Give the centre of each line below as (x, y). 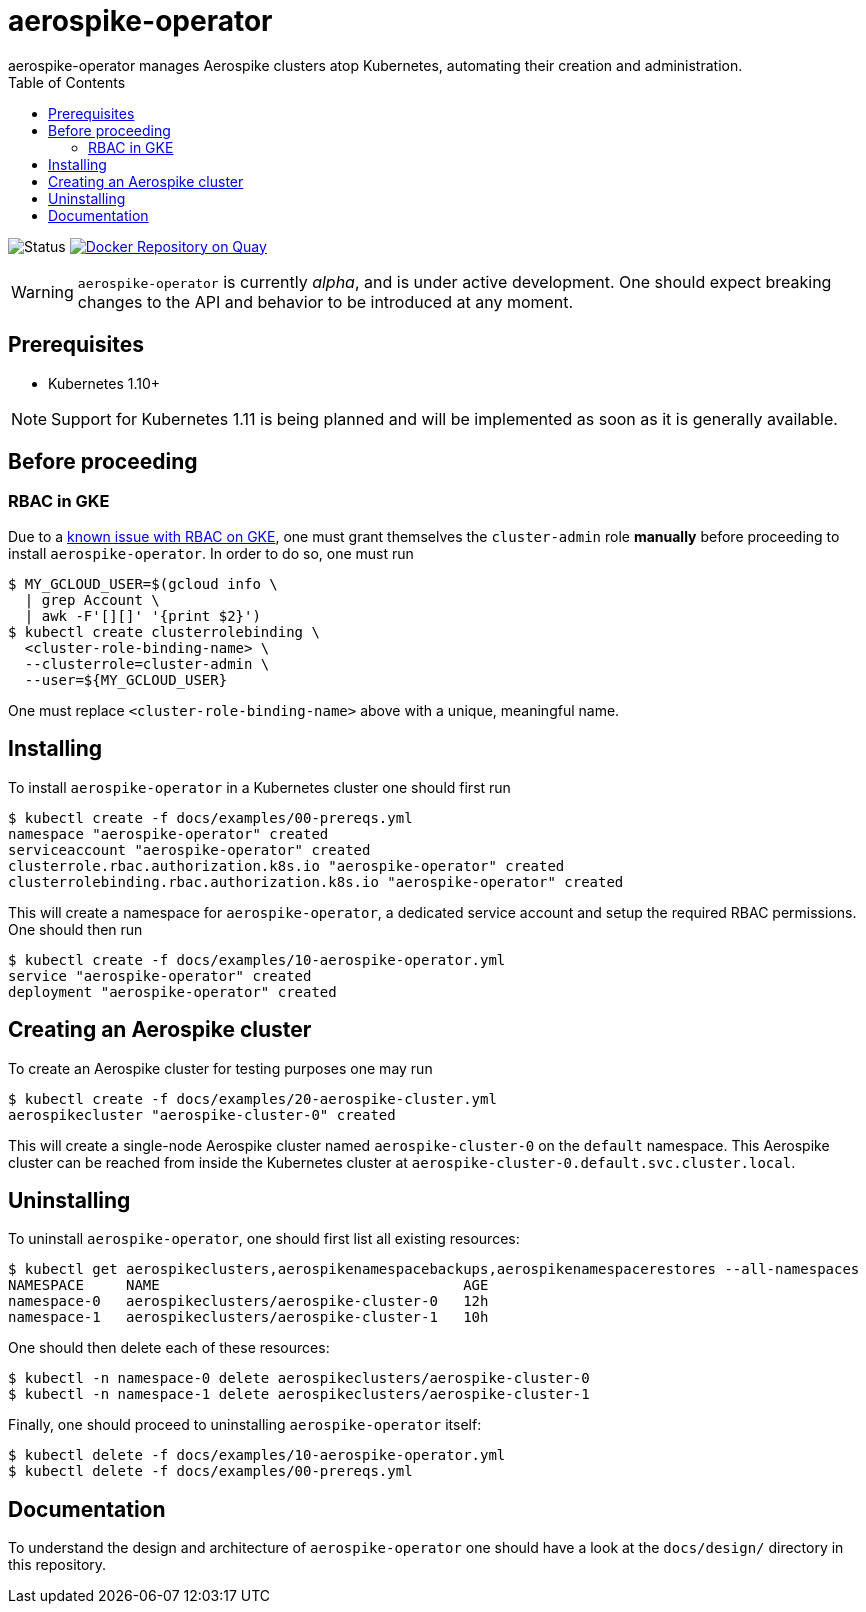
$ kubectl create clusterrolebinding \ (164, 631)
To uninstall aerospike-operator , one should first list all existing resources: (264, 1239)
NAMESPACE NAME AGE (248, 1285)
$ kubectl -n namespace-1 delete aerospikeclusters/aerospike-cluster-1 (299, 1394)
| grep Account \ (92, 599)
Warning (42, 291)
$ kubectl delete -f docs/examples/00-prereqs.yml (210, 1471)
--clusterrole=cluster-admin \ (147, 663)
